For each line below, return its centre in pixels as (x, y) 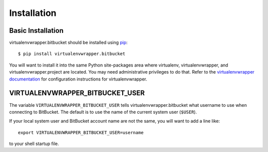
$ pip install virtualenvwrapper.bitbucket (72, 54)
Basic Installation (36, 31)
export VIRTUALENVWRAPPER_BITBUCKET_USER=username (81, 132)
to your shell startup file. (34, 144)
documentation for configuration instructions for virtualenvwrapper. (78, 79)
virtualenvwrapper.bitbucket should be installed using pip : (68, 43)
